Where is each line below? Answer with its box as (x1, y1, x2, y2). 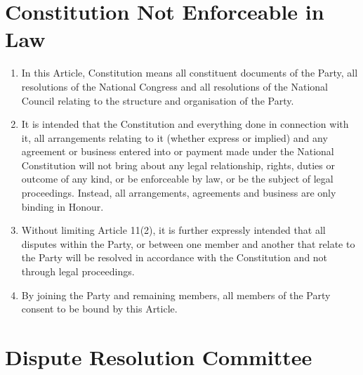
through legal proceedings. (21, 264, 135, 279)
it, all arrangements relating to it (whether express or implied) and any (21, 130, 328, 145)
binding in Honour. (21, 199, 104, 213)
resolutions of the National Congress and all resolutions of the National (21, 79, 328, 93)
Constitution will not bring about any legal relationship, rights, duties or (21, 157, 336, 172)
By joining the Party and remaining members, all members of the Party (21, 287, 331, 302)
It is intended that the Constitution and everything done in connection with (21, 117, 349, 131)
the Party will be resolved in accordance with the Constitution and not (21, 250, 328, 265)
